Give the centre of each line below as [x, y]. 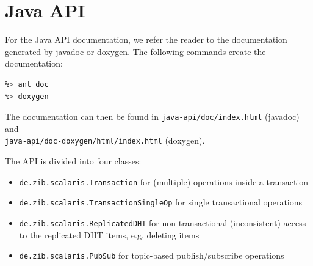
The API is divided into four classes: [73, 161]
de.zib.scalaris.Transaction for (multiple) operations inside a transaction [164, 181]
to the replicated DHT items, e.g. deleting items [109, 235]
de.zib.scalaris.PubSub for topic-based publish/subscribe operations [152, 255]
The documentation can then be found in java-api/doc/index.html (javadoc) [152, 116]
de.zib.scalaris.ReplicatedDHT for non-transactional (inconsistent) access [163, 222]
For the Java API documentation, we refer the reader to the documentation [146, 39]
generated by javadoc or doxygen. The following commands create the [135, 51]
